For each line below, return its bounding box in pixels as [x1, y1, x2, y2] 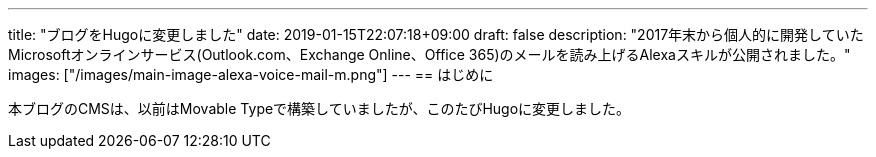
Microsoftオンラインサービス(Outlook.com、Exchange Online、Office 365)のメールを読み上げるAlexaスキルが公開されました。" [8, 46, 851, 63]
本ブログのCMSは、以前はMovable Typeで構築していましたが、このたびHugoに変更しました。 [8, 100, 631, 117]
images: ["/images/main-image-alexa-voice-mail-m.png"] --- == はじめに [8, 66, 494, 83]
